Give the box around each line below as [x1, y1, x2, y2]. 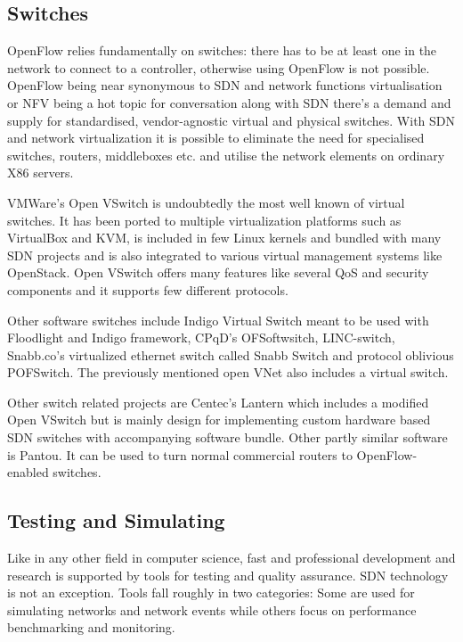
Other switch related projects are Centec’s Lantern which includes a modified [7, 392, 429, 411]
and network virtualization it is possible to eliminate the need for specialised [7, 128, 425, 147]
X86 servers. [7, 163, 74, 182]
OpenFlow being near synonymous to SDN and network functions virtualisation [7, 76, 443, 95]
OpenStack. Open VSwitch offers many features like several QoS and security [7, 263, 429, 282]
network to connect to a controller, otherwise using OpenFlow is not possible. [7, 58, 430, 77]
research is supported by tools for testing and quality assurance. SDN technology [7, 565, 449, 584]
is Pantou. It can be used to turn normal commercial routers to [7, 445, 353, 464]
